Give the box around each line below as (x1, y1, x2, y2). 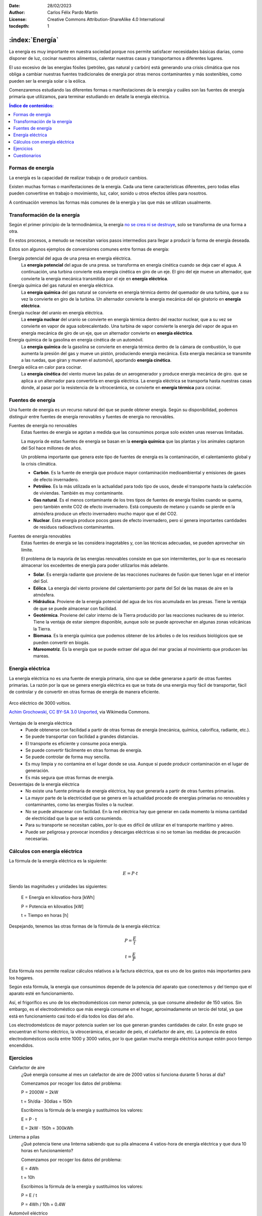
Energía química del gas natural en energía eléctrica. (9, 283, 114, 288)
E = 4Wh (21, 1165, 39, 1171)
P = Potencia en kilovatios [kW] (21, 903, 84, 909)
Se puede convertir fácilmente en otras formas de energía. (25, 747, 143, 753)
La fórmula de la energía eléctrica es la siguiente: (9, 858, 108, 864)
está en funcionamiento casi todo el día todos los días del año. (9, 1013, 134, 1019)
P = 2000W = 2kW (21, 1090, 59, 1095)
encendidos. (9, 1042, 34, 1048)
